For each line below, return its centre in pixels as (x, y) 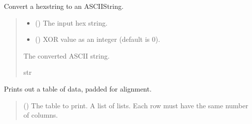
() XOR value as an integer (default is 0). (98, 39)
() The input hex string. (71, 22)
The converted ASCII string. (66, 55)
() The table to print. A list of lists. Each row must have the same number (136, 105)
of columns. (41, 115)
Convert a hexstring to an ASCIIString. (64, 6)
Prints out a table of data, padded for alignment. (78, 88)
